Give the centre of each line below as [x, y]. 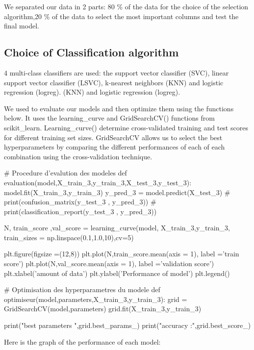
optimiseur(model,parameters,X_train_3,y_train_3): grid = [96, 299]
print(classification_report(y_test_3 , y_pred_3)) [80, 211]
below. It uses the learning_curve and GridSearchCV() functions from [109, 118]
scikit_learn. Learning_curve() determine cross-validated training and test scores [126, 127]
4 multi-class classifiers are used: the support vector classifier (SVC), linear [116, 72]
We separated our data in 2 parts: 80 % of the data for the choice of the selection [126, 6]
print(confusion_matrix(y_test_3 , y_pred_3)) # [80, 202]
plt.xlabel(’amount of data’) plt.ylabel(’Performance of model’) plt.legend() [117, 273]
